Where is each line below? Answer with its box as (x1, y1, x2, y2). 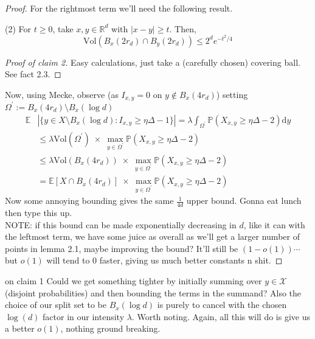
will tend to (46, 254, 90, 267)
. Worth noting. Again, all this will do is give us (131, 310, 310, 323)
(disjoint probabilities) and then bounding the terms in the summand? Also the (5, 286, 302, 299)
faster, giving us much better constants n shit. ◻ (99, 254, 283, 267)
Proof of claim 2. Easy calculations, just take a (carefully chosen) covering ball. (5, 55, 300, 68)
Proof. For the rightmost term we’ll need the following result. (5, 2, 233, 14)
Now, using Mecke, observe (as (5, 88, 119, 101)
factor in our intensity (43, 310, 125, 323)
